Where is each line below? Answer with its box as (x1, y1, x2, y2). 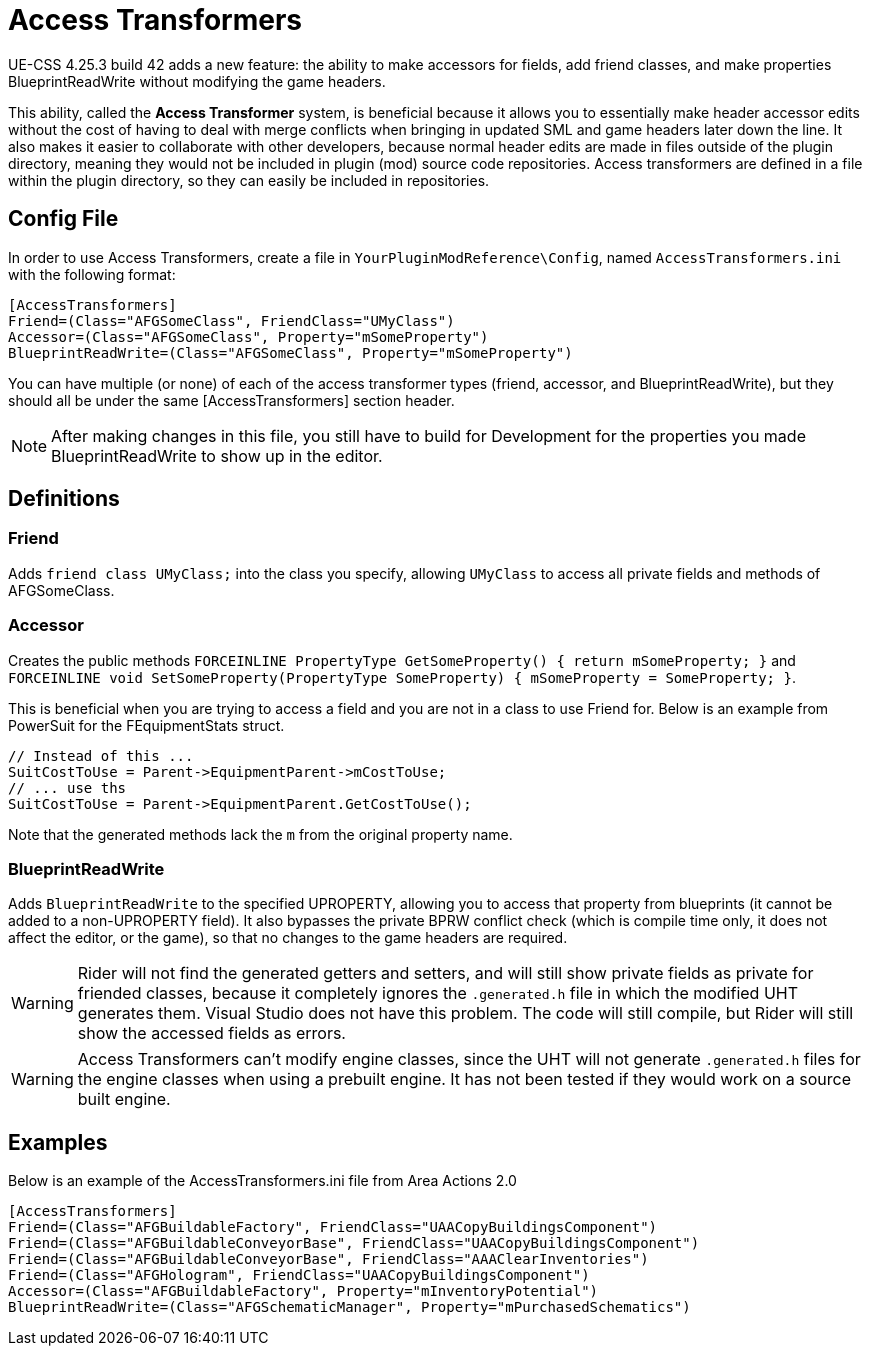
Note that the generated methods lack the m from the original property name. (8, 825, 513, 843)
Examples (8, 1129, 108, 1155)
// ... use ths (8, 779, 127, 796)
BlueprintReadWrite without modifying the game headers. (8, 72, 386, 90)
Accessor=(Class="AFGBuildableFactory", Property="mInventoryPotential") (8, 1283, 599, 1300)
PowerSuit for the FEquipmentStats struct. (8, 716, 285, 734)
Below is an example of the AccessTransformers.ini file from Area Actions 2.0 (8, 1172, 517, 1190)
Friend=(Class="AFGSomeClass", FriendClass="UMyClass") (8, 312, 455, 329)
